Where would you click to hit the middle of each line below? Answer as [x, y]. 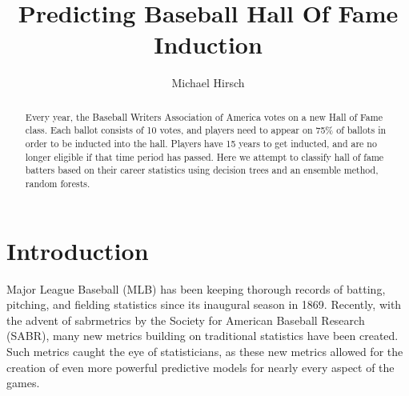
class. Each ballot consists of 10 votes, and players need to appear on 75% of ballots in [206, 130]
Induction [208, 44]
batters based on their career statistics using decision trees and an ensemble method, [202, 170]
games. [23, 383]
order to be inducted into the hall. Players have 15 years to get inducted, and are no [201, 144]
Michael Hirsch [208, 83]
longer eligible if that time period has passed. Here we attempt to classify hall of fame [204, 156]
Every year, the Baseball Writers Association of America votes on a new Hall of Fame [204, 116]
